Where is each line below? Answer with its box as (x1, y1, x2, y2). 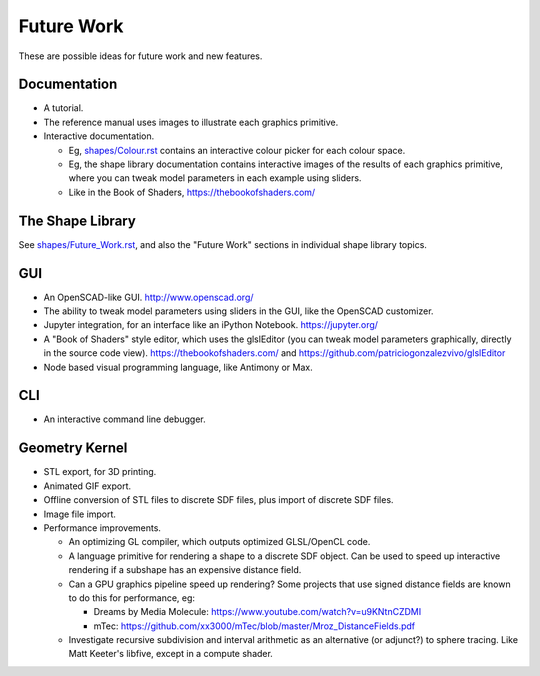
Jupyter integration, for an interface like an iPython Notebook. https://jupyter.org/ (43, 319, 379, 331)
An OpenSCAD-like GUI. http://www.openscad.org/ (43, 291, 254, 303)
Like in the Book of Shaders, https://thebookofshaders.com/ (68, 186, 316, 198)
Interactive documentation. (43, 130, 155, 142)
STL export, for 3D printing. (43, 466, 157, 478)
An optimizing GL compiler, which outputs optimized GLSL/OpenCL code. (68, 536, 371, 548)
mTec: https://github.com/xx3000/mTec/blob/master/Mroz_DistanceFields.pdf (93, 620, 416, 632)
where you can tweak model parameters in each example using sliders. (68, 172, 362, 184)
